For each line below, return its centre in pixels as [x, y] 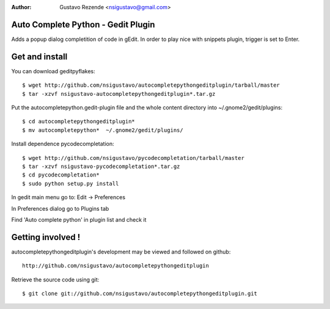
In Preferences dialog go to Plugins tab [60, 208]
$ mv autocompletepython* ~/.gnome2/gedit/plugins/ [103, 130]
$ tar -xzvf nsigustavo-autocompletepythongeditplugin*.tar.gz [119, 94]
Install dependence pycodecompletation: [63, 144]
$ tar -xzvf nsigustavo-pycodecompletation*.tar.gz [101, 166]
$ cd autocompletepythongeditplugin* [79, 122]
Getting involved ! [46, 237]
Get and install [39, 56]
